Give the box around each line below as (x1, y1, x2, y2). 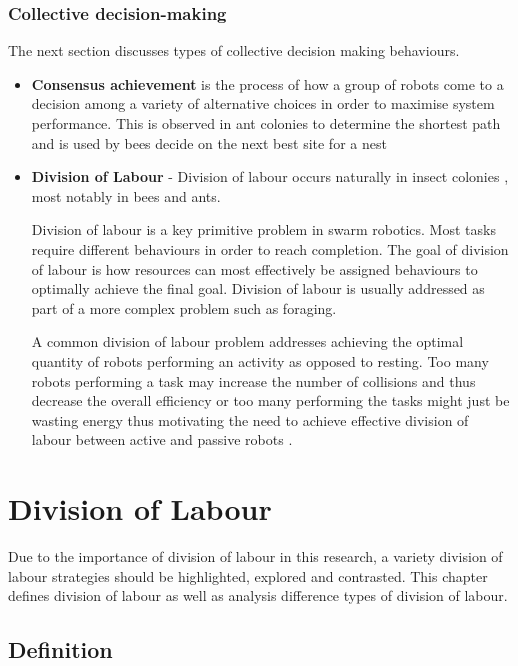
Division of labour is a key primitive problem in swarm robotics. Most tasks (31, 219, 496, 240)
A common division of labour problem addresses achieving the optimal (31, 331, 464, 352)
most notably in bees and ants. (31, 185, 221, 206)
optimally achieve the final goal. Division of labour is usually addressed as (31, 278, 485, 299)
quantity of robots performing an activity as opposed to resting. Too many (31, 350, 489, 371)
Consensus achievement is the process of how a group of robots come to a (31, 73, 504, 94)
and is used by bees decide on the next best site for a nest (31, 132, 387, 153)
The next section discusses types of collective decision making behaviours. (8, 40, 460, 61)
